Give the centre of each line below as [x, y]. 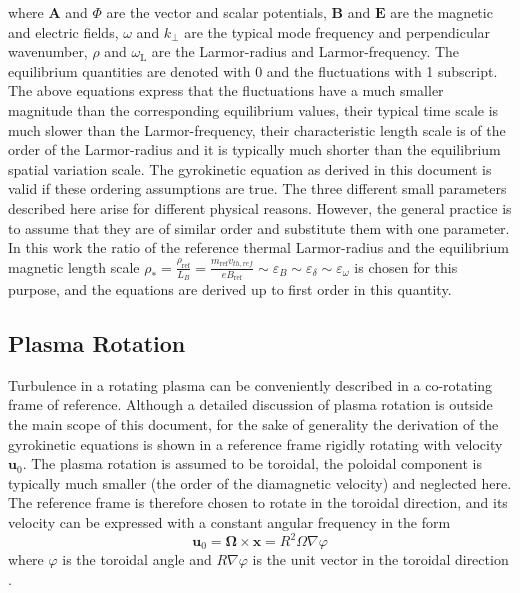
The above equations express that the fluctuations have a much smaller [226, 90]
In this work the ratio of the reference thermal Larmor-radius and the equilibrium [258, 247]
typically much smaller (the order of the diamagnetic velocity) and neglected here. [260, 482]
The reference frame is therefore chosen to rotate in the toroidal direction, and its [258, 502]
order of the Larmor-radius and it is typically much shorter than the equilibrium [254, 149]
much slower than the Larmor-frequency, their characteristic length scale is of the [257, 129]
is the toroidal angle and [137, 559]
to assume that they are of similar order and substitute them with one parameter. [259, 227]
